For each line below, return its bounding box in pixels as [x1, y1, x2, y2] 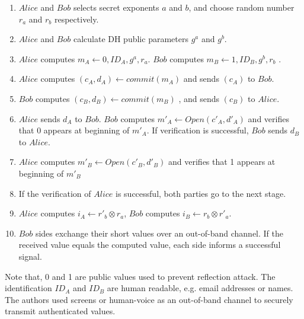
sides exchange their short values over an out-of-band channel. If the [35, 227, 283, 239]
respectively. [54, 12, 99, 25]
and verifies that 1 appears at [168, 155, 276, 168]
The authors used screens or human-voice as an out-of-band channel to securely [5, 293, 293, 305]
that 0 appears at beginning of [18, 124, 130, 136]
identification [5, 282, 52, 294]
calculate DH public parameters [73, 33, 188, 45]
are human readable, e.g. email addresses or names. [107, 282, 293, 294]
